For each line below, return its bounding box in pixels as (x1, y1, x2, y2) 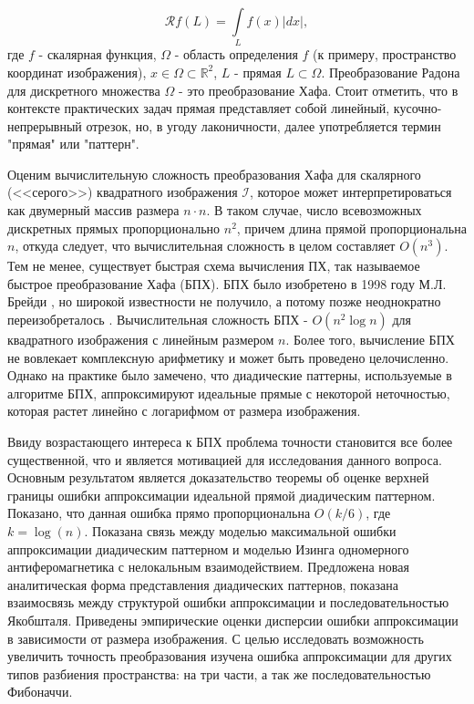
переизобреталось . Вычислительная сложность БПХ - (7, 310, 308, 329)
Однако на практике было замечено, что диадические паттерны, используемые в (7, 366, 452, 385)
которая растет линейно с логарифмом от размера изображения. (7, 401, 361, 420)
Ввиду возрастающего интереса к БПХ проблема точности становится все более (7, 432, 453, 451)
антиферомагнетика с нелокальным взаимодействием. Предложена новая (7, 557, 409, 576)
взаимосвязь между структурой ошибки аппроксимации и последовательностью (7, 593, 449, 612)
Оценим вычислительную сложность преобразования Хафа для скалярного (7, 164, 421, 183)
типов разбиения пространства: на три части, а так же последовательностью (7, 664, 431, 683)
